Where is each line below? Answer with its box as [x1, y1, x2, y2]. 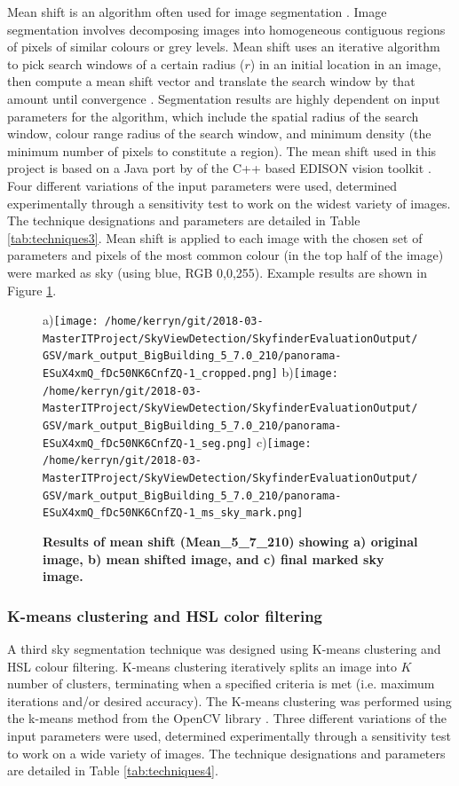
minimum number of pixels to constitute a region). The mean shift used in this [7, 141, 437, 160]
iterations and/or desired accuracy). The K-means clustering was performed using [7, 691, 452, 710]
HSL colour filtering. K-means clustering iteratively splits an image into [7, 656, 397, 675]
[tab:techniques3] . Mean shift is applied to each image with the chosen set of [7, 228, 423, 247]
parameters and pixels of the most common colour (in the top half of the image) [7, 246, 444, 264]
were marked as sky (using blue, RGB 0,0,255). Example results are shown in [7, 263, 427, 281]
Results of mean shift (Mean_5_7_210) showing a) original [43, 531, 418, 550]
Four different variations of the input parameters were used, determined [7, 176, 397, 194]
